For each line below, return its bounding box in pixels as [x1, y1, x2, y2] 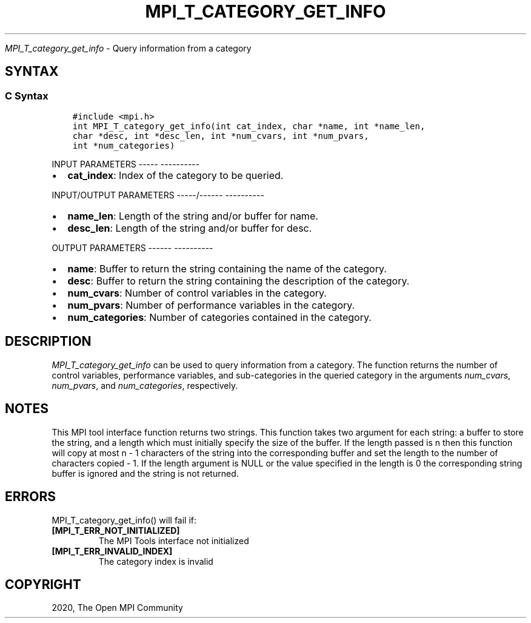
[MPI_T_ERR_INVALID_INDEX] [52, 545, 173, 556]
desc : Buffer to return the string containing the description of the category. [67, 274, 410, 287]
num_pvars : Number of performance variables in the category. [67, 298, 355, 311]
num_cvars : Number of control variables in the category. [67, 286, 327, 299]
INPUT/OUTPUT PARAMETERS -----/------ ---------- [52, 189, 264, 200]
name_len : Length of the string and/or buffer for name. [67, 209, 318, 222]
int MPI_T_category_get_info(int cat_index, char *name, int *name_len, [72, 121, 426, 131]
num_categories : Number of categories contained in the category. [67, 311, 372, 323]
